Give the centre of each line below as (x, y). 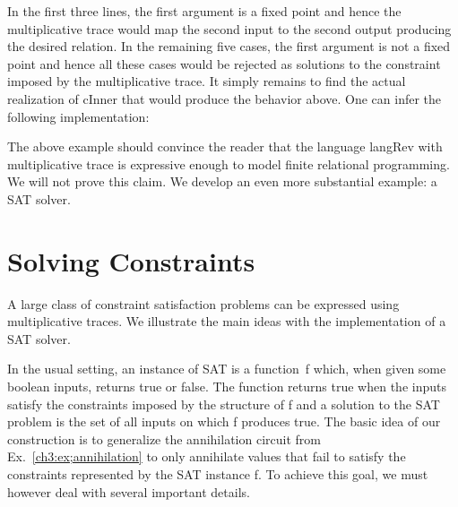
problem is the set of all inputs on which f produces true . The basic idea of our (224, 421)
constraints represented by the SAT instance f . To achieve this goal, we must (218, 474)
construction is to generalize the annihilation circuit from (164, 438)
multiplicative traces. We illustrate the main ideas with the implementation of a (227, 321)
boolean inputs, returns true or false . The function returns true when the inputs (227, 387)
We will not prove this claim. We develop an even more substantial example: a (222, 181)
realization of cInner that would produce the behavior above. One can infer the (225, 98)
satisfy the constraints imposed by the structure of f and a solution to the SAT (224, 404)
